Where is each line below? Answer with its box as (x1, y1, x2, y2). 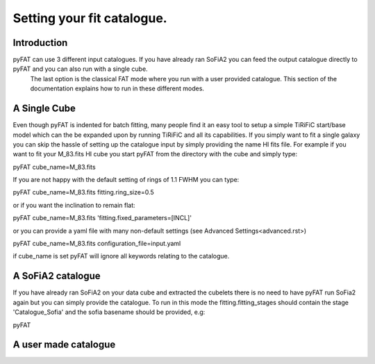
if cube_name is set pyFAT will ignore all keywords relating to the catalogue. (12, 252, 230, 260)
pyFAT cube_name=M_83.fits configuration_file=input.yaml (12, 240, 181, 248)
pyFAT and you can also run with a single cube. (12, 65, 149, 73)
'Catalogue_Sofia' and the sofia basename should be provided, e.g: (12, 308, 206, 316)
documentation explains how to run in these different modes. (30, 84, 205, 93)
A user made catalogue (12, 339, 116, 351)
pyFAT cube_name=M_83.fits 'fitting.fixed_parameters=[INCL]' (12, 214, 192, 222)
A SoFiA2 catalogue (12, 270, 101, 282)
